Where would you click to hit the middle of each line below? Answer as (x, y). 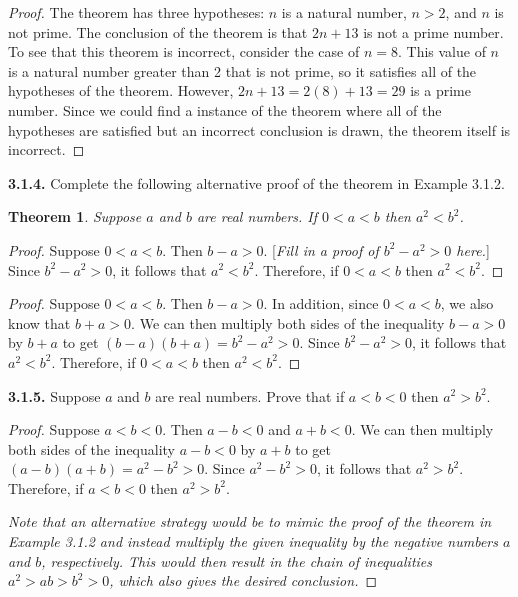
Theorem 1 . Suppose (75, 216)
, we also (467, 303)
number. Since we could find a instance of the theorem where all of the (225, 109)
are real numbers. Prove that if (250, 395)
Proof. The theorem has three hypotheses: (136, 12)
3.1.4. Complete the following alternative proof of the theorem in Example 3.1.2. (256, 182)
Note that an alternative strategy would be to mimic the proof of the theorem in (250, 521)
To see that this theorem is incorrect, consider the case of (184, 51)
